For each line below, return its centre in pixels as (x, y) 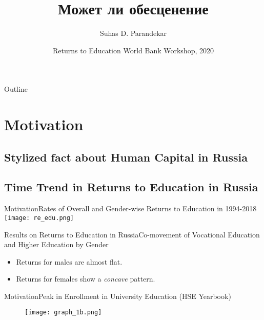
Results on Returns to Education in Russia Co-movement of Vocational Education (132, 234)
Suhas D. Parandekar (133, 33)
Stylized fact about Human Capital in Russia (126, 157)
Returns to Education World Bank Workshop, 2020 (133, 50)
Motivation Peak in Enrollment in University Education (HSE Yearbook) (118, 296)
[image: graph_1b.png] (63, 313)
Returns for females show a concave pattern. (86, 279)
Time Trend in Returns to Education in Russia (131, 187)
